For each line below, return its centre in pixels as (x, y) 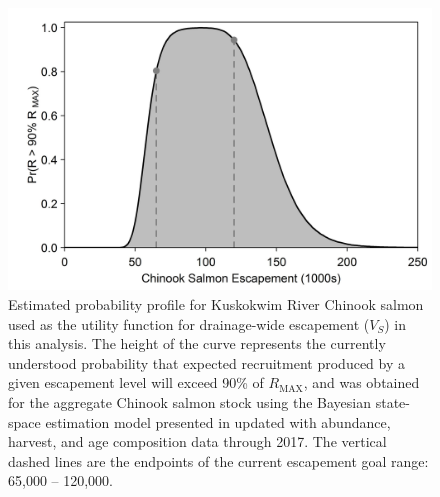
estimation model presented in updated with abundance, (218, 421)
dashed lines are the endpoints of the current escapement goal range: (218, 460)
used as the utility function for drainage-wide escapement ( (189, 323)
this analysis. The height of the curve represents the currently (197, 343)
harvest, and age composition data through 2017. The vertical (197, 441)
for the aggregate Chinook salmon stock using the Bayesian (190, 401)
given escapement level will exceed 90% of (136, 382)
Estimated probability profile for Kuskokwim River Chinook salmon (216, 303)
